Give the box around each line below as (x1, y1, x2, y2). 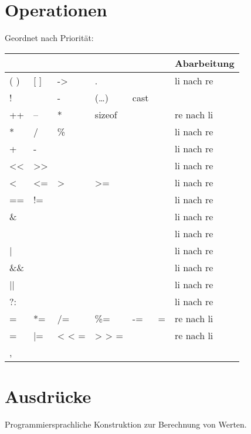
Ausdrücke (5, 384, 91, 408)
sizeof (94, 107, 117, 121)
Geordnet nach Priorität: (5, 32, 94, 44)
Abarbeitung (174, 56, 235, 70)
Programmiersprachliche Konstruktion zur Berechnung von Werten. (5, 418, 247, 430)
